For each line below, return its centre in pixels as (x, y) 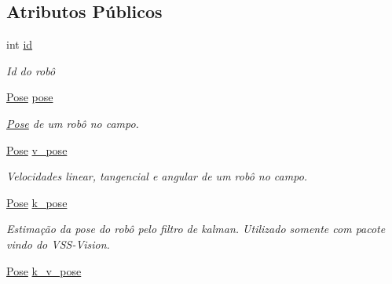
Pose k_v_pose (44, 270)
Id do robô (31, 70)
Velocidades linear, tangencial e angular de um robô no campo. (157, 176)
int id (20, 44)
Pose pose (30, 97)
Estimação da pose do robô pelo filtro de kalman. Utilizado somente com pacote (196, 229)
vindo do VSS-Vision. (58, 244)
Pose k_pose (37, 202)
